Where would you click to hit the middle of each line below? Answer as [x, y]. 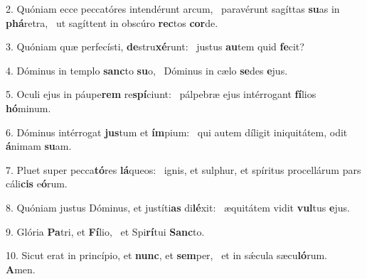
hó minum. [28, 108]
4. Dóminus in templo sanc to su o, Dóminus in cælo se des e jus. [147, 70]
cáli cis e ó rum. [37, 184]
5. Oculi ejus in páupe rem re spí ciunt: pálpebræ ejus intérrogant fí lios [161, 94]
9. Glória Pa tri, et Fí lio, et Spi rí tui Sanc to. [105, 231]
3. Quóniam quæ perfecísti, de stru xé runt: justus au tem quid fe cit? [155, 46]
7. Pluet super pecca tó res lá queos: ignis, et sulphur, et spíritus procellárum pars [183, 169]
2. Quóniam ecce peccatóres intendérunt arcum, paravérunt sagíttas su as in [173, 9]
